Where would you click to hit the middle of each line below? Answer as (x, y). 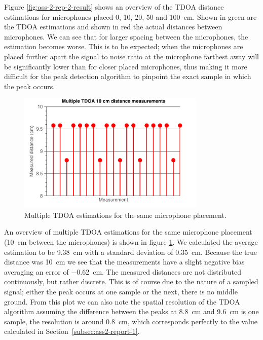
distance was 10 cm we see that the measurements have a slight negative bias (124, 262)
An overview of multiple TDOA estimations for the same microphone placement (128, 232)
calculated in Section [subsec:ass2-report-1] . (72, 331)
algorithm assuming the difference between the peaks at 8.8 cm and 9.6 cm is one (131, 311)
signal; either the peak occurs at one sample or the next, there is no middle (121, 291)
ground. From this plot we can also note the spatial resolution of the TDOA (122, 301)
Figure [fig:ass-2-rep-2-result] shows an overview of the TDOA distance (114, 7)
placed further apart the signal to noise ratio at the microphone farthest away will (131, 56)
